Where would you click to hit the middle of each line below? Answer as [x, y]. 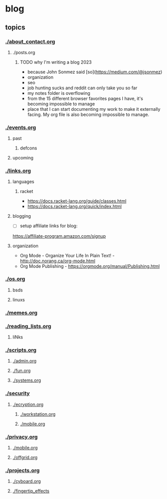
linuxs [19, 299]
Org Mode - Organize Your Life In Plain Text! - [67, 255]
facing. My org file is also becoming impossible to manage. [88, 114]
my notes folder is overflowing [59, 93]
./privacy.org [22, 437]
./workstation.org [38, 414]
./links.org [18, 171]
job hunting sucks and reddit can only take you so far [82, 88]
